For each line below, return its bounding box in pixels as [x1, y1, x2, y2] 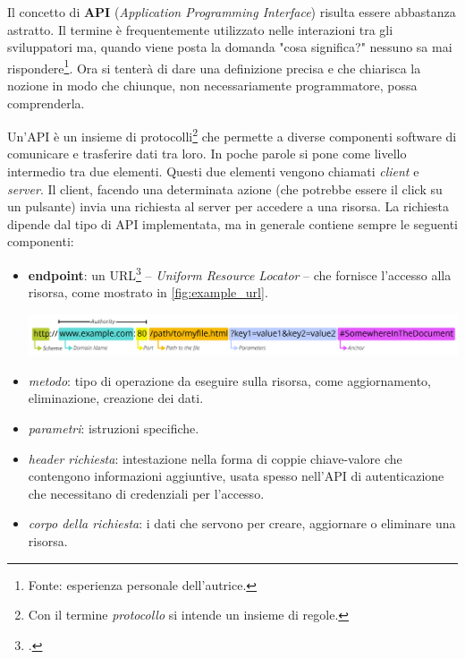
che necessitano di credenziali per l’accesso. [28, 484, 265, 502]
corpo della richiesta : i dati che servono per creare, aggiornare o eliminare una [28, 514, 456, 533]
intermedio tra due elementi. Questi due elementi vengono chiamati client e [7, 162, 419, 181]
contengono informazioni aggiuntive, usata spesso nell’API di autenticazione [28, 466, 444, 485]
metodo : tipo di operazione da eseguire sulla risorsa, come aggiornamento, [28, 371, 431, 389]
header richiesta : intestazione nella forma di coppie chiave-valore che [28, 449, 402, 467]
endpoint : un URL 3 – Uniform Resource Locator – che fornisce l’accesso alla [28, 263, 452, 284]
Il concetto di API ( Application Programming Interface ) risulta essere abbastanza [7, 3, 456, 21]
